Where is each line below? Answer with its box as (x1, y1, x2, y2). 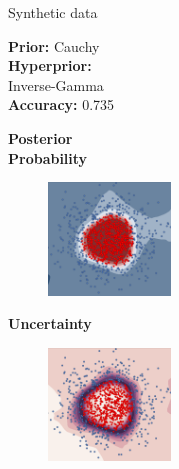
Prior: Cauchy (8, 35, 100, 56)
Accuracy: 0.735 (8, 94, 115, 115)
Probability (8, 147, 88, 168)
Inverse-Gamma (8, 74, 104, 95)
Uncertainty (8, 313, 92, 334)
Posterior (8, 127, 73, 148)
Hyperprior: (8, 55, 92, 76)
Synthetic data (8, 2, 98, 22)
